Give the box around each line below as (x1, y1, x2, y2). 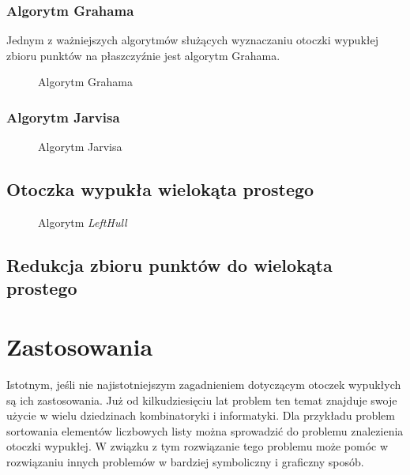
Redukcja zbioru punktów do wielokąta (6, 253, 333, 277)
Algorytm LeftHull (38, 214, 127, 231)
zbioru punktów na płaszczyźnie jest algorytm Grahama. (6, 47, 280, 63)
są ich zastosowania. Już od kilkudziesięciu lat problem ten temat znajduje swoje (6, 391, 397, 408)
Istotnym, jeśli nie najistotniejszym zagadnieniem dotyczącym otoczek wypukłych (6, 375, 401, 392)
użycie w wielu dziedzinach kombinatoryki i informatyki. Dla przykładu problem (6, 407, 395, 424)
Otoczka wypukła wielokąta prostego (6, 177, 314, 202)
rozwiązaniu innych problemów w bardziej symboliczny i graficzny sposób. (6, 453, 364, 469)
